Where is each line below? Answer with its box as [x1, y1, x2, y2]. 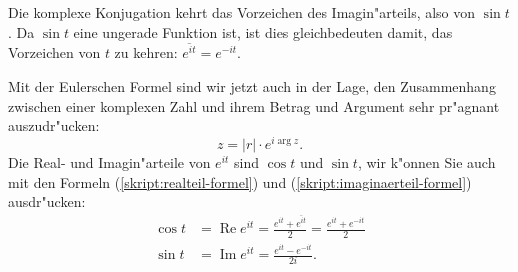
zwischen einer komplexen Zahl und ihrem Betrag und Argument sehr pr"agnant [8, 95, 500, 116]
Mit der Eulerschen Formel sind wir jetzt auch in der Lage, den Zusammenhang [8, 76, 496, 97]
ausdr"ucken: [8, 191, 86, 212]
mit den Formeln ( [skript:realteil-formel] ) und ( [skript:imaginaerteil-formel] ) [8, 171, 472, 192]
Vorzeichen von [8, 42, 101, 63]
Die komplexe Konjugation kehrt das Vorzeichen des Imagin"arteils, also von [8, 2, 476, 22]
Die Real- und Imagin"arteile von [8, 151, 211, 172]
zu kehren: [114, 42, 178, 63]
